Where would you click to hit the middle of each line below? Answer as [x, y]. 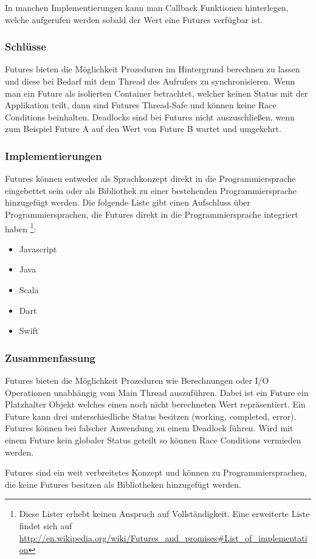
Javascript [38, 248]
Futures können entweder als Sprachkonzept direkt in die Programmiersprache [150, 179]
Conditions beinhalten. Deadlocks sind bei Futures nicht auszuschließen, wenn [150, 116]
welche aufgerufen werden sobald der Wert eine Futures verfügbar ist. [134, 19]
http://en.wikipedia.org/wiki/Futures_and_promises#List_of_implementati [163, 537]
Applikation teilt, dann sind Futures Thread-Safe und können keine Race [141, 105]
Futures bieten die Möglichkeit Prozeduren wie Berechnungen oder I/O [137, 380]
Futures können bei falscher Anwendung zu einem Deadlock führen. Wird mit [149, 428]
